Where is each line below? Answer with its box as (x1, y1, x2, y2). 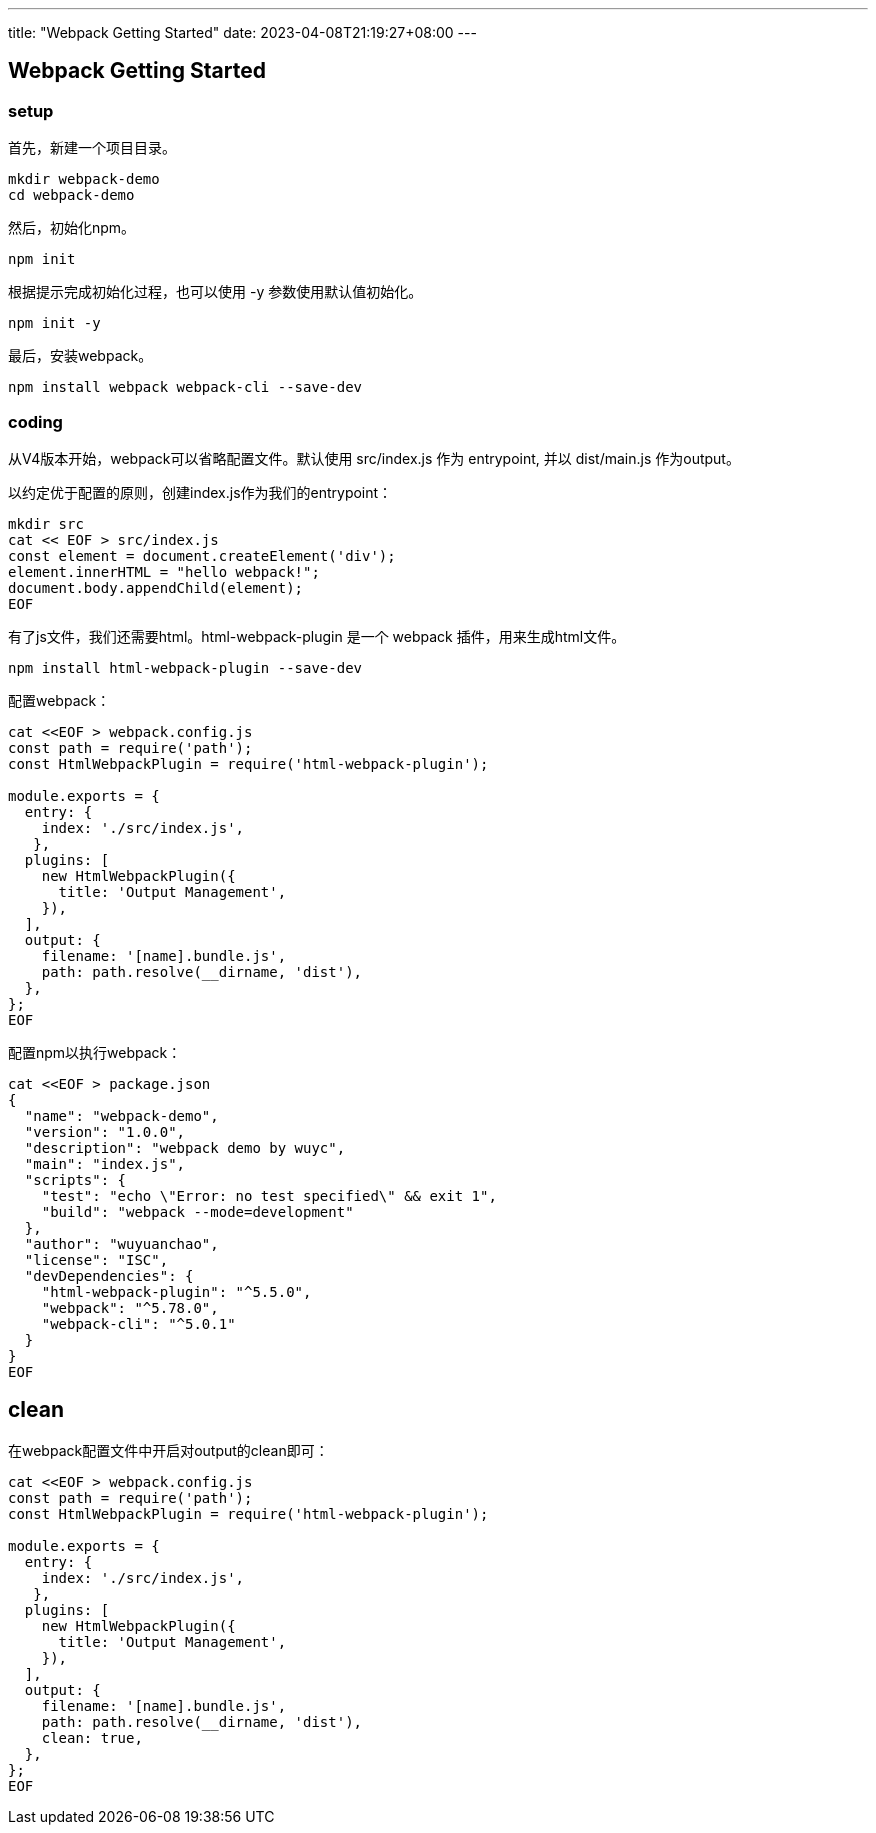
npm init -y (8, 315, 101, 332)
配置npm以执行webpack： (8, 1043, 182, 1061)
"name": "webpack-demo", (24, 1107, 219, 1124)
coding (8, 411, 63, 432)
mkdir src (8, 515, 84, 532)
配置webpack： (8, 691, 111, 709)
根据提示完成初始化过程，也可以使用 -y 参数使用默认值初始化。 (8, 283, 423, 301)
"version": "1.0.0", (24, 1123, 186, 1140)
